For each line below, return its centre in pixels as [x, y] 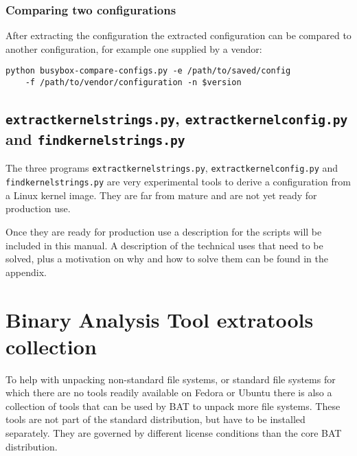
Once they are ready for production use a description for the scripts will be [164, 231]
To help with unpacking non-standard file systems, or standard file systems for [171, 379]
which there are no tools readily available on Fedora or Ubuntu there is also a [169, 392]
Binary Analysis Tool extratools [160, 319]
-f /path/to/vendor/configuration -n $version [133, 83]
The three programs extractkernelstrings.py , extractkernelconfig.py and [172, 168]
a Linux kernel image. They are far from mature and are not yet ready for [161, 195]
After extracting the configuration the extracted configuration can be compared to [178, 35]
